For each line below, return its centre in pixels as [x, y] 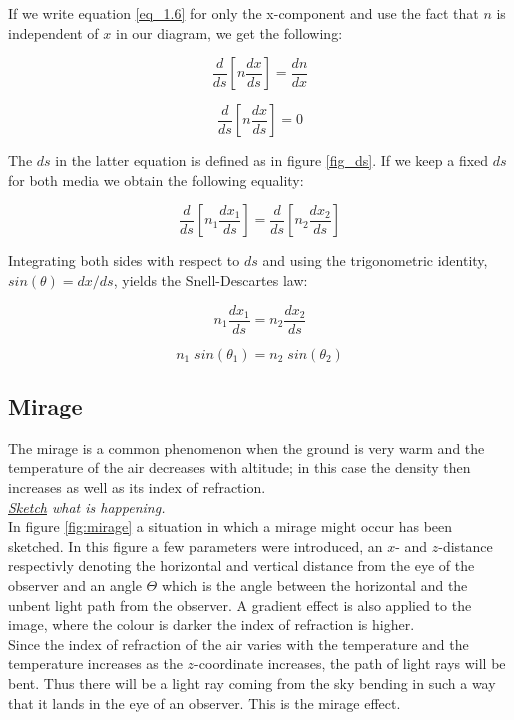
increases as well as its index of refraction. [137, 487]
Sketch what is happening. [87, 506]
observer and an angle [75, 584]
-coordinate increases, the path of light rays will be [350, 663]
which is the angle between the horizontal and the [314, 584]
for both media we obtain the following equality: [156, 179]
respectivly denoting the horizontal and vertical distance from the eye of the [241, 565]
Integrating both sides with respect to [124, 260]
